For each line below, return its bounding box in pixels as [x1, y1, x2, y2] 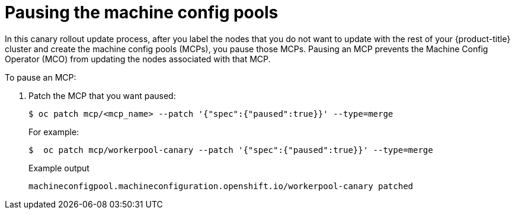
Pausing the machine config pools [5, 2, 279, 23]
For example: [28, 126, 79, 137]
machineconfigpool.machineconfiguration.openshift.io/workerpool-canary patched [28, 181, 414, 191]
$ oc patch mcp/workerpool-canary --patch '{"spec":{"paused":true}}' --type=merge [28, 145, 433, 155]
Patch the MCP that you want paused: [28, 90, 176, 101]
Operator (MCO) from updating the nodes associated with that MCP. [5, 53, 271, 64]
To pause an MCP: [5, 72, 76, 82]
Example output [28, 162, 89, 173]
